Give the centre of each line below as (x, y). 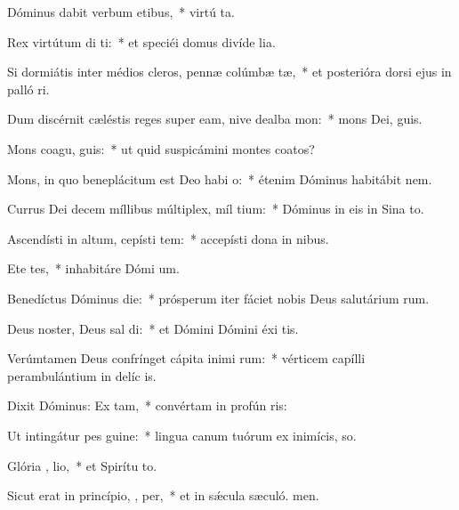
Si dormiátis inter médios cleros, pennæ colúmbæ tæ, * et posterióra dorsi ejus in (229, 72)
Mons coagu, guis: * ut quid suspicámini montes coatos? (161, 148)
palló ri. (28, 89)
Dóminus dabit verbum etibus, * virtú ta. (121, 12)
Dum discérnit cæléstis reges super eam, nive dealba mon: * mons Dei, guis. (215, 119)
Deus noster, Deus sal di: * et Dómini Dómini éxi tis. (153, 328)
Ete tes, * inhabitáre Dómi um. (93, 268)
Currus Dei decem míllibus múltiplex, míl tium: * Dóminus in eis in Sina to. (216, 209)
